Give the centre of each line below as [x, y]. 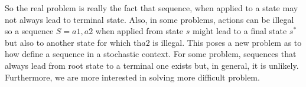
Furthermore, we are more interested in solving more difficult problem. [132, 77]
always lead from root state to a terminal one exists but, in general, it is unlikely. [152, 65]
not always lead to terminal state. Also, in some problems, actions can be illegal [149, 19]
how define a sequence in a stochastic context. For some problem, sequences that [151, 54]
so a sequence [29, 31]
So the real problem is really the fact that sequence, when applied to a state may [152, 8]
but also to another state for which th [73, 42]
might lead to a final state [240, 31]
